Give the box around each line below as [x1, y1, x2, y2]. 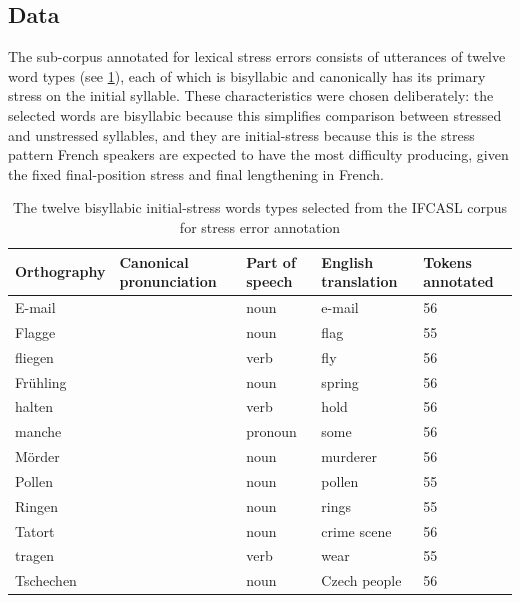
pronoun [246, 421, 297, 442]
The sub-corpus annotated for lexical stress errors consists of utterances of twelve [8, 46, 506, 67]
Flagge [15, 321, 56, 342]
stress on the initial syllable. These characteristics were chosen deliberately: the [8, 85, 494, 106]
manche [15, 421, 62, 442]
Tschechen [15, 570, 77, 591]
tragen [15, 545, 54, 566]
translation [321, 271, 398, 292]
